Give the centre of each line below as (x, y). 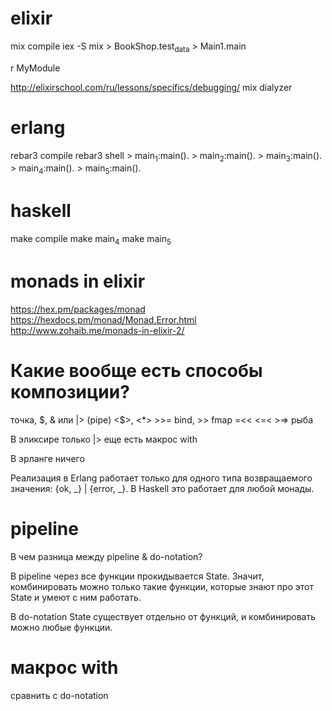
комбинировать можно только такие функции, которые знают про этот (162, 586)
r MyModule (35, 68)
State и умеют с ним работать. (76, 597)
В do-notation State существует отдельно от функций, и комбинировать (163, 616)
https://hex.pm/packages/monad (78, 309)
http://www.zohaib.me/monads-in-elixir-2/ (97, 330)
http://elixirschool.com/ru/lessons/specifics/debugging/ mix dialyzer (151, 87)
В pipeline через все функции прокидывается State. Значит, (137, 576)
